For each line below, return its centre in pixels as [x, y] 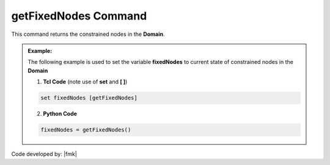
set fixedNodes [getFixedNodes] [89, 98]
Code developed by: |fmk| [44, 154]
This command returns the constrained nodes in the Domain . [88, 34]
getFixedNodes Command [79, 16]
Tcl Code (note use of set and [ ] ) [85, 82]
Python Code [60, 114]
